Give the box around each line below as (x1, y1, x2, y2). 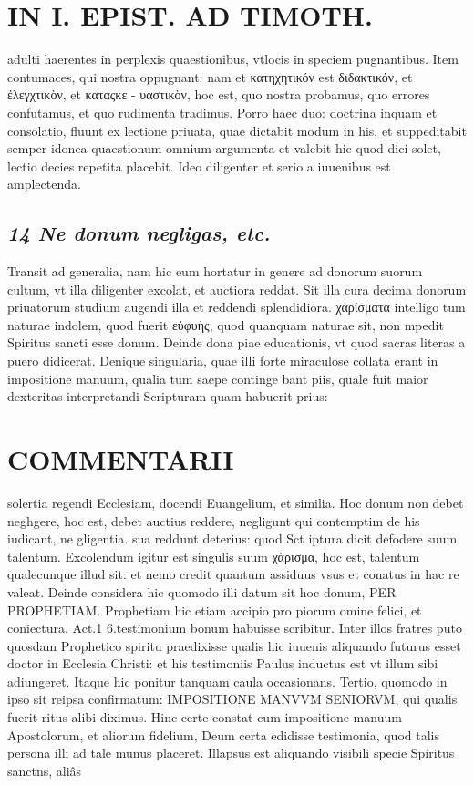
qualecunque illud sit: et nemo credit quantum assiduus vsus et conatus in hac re (7, 564, 459, 584)
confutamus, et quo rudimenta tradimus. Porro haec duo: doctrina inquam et (7, 102, 438, 121)
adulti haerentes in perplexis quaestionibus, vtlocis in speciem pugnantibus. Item (7, 49, 459, 68)
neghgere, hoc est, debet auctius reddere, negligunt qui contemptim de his (7, 511, 420, 530)
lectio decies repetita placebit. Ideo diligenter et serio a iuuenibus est (7, 156, 391, 175)
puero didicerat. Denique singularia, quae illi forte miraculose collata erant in (7, 351, 438, 370)
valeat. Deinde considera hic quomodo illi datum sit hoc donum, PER (7, 582, 397, 601)
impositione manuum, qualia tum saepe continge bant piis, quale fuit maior (7, 368, 428, 388)
